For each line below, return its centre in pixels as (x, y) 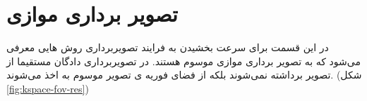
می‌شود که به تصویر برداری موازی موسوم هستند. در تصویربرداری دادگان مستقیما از (183, 61)
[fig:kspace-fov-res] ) (48, 88)
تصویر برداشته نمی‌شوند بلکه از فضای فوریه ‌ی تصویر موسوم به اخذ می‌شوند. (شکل (184, 75)
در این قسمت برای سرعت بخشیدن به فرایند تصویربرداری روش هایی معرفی (168, 47)
